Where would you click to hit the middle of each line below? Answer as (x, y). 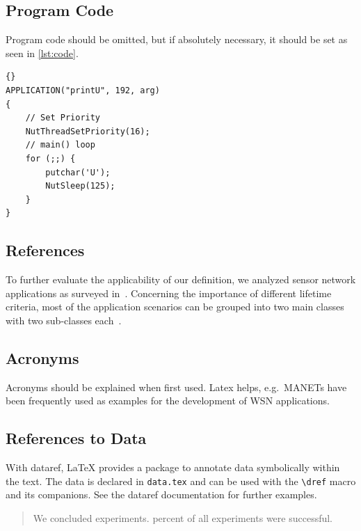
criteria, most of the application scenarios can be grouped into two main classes (175, 307)
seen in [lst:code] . (42, 53)
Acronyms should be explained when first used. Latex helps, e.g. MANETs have (176, 387)
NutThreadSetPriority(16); (88, 131)
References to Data (76, 438)
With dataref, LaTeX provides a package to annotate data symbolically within (173, 467)
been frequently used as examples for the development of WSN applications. (168, 401)
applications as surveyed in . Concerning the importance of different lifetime (169, 293)
